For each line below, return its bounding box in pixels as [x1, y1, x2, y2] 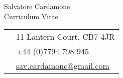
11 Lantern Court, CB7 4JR [16, 31, 115, 43]
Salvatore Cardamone [4, 1, 70, 11]
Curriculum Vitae [4, 11, 58, 21]
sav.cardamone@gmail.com [16, 60, 109, 72]
